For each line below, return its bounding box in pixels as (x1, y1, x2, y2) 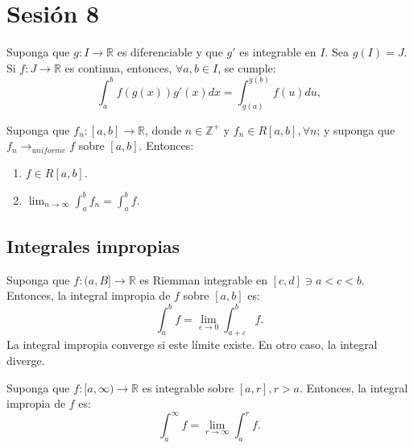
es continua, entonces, (64, 59, 172, 76)
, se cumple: (217, 59, 276, 76)
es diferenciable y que (117, 44, 223, 60)
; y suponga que (317, 121, 395, 138)
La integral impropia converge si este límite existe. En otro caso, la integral (6, 336, 378, 353)
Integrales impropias (6, 234, 180, 259)
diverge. (6, 351, 45, 368)
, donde (145, 121, 182, 138)
